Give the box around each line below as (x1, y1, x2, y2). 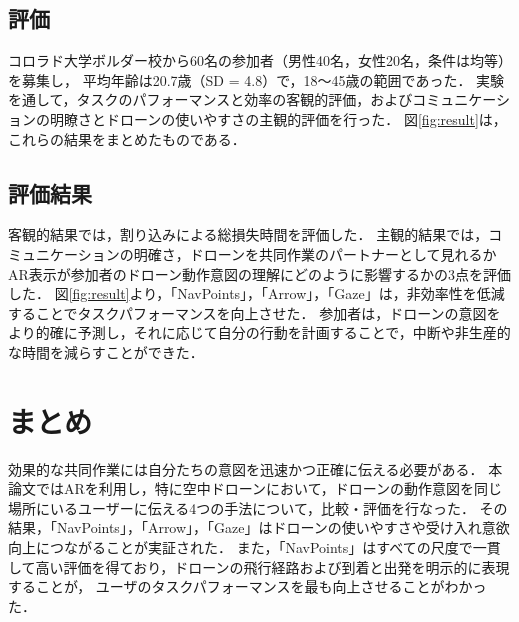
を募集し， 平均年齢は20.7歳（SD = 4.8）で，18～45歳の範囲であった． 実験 (8, 69, 505, 90)
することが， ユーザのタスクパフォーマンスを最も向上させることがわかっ (8, 576, 487, 597)
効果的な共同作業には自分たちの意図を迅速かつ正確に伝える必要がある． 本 (8, 458, 503, 479)
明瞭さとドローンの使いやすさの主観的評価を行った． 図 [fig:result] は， (49, 108, 507, 129)
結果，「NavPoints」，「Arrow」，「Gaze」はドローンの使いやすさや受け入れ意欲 (8, 517, 510, 538)
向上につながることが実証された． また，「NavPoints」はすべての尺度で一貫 (8, 537, 501, 558)
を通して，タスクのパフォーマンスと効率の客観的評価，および (8, 89, 413, 110)
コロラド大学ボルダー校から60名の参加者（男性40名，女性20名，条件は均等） (8, 50, 512, 71)
